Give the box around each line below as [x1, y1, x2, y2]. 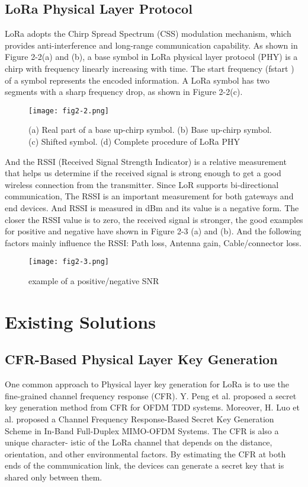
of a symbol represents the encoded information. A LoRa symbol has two [5, 74, 269, 86]
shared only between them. [5, 470, 102, 483]
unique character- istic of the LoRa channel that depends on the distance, [5, 436, 272, 448]
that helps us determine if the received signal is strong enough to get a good [5, 167, 281, 179]
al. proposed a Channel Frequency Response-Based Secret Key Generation [5, 412, 274, 425]
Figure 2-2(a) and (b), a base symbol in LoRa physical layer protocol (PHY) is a [5, 50, 298, 63]
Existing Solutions [5, 309, 156, 333]
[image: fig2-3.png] [28, 257, 110, 266]
